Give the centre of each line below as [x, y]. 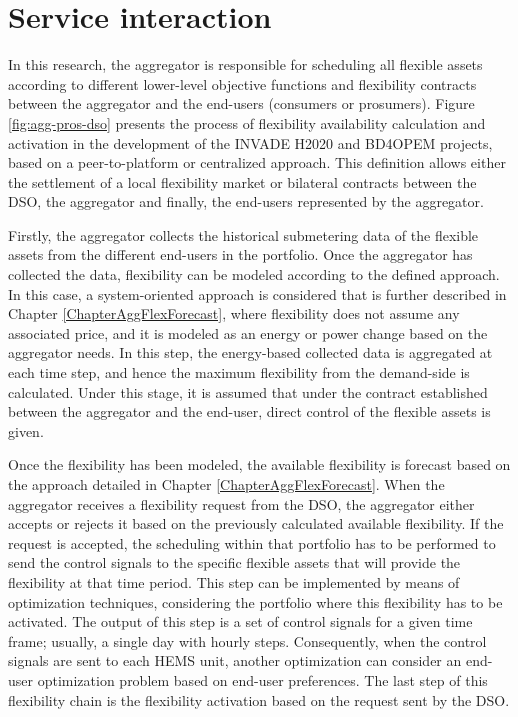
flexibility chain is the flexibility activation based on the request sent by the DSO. [259, 699]
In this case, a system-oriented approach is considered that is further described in [257, 293]
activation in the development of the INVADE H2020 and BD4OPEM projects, [250, 142]
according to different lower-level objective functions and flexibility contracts [242, 83]
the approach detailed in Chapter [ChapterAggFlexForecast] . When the [226, 484]
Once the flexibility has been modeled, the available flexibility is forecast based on [259, 464]
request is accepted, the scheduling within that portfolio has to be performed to [252, 542]
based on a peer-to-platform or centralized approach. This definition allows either [257, 162]
